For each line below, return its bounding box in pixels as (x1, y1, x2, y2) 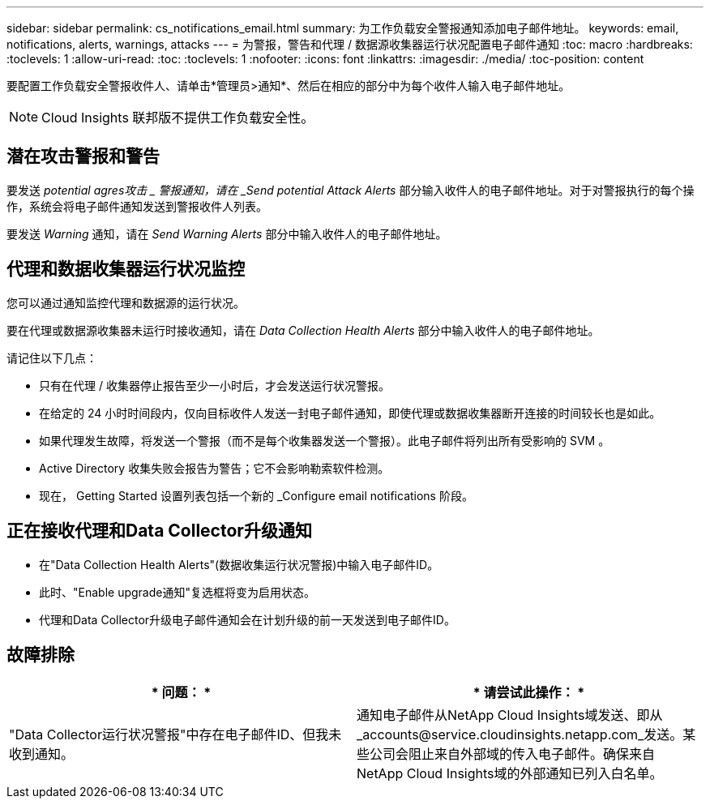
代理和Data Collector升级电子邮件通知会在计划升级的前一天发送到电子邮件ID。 (39, 612, 456, 627)
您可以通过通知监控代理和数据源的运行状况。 (6, 295, 245, 310)
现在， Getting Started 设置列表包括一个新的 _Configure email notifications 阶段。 (39, 488, 473, 503)
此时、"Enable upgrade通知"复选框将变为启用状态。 (39, 584, 315, 599)
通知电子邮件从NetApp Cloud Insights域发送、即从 (357, 707, 663, 724)
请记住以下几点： (6, 350, 97, 365)
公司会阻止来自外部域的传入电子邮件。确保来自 (370, 746, 656, 763)
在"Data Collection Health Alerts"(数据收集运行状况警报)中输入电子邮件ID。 (39, 557, 439, 572)
